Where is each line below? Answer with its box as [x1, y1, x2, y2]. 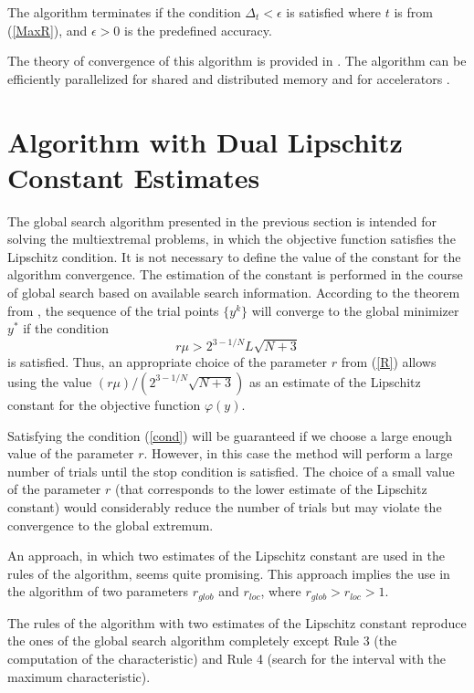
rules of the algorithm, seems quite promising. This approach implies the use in [7, 563, 450, 583]
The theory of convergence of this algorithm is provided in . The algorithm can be [7, 51, 467, 70]
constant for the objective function [7, 394, 201, 414]
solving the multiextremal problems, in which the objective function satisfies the [7, 229, 456, 248]
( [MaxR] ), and [7, 20, 88, 39]
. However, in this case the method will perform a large [143, 444, 453, 463]
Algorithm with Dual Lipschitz [7, 122, 403, 160]
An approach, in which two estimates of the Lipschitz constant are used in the [7, 546, 445, 565]
